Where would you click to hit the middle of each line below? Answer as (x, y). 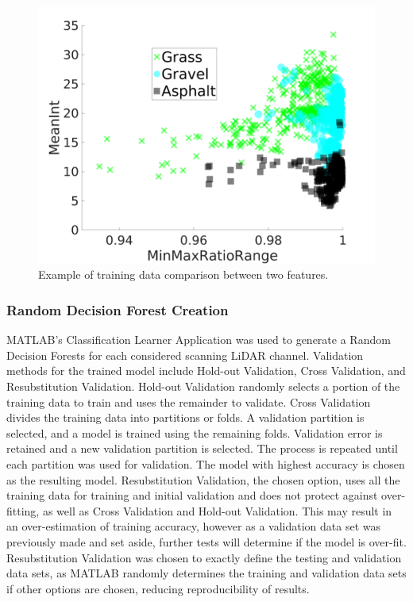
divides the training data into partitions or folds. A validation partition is (185, 417)
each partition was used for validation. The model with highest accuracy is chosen (206, 463)
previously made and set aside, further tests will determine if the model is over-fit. (206, 541)
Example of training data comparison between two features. (183, 274)
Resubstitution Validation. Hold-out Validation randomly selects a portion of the (203, 386)
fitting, (23, 510)
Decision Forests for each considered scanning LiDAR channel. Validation (185, 355)
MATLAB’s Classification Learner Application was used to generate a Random (199, 340)
